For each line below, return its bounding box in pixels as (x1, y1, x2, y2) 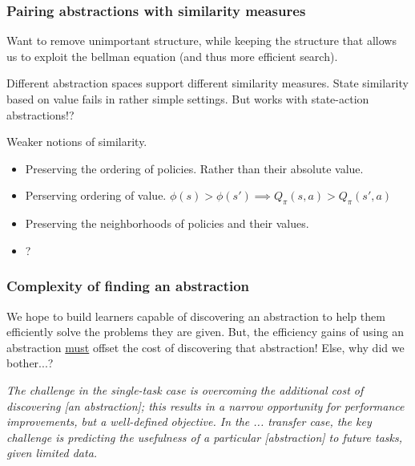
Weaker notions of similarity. (6, 133, 147, 150)
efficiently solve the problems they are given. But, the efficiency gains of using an (6, 323, 404, 340)
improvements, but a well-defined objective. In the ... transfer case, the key (6, 413, 372, 430)
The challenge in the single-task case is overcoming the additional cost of (6, 381, 364, 398)
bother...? (6, 355, 54, 371)
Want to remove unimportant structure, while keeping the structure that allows (6, 32, 397, 49)
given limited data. (6, 444, 98, 461)
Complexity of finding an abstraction (6, 276, 250, 296)
